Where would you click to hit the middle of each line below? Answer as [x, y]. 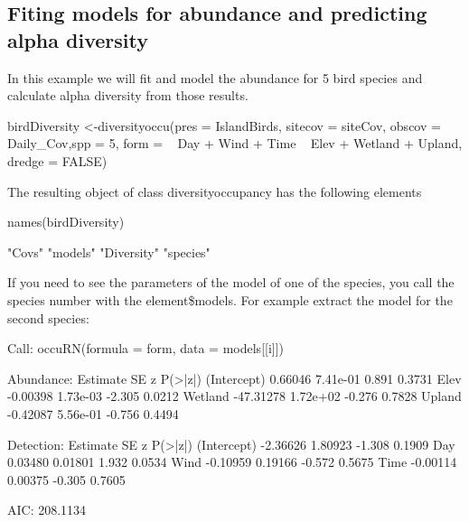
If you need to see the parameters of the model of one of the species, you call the [231, 282]
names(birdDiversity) [66, 222]
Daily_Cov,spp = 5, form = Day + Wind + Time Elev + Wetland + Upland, [235, 143]
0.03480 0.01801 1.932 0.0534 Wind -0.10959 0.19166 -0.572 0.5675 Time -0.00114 [232, 462]
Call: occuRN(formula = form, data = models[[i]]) [146, 348]
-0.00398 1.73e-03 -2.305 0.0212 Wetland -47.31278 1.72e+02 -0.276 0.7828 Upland [234, 396]
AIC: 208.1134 [47, 510]
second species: [48, 317]
